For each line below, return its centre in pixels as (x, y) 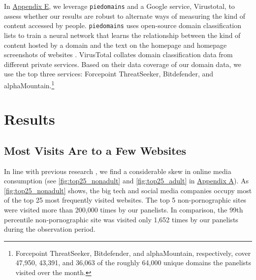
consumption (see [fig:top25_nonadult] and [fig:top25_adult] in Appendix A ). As (127, 181)
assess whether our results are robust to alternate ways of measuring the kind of (125, 16)
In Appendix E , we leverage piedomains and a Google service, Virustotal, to (119, 6)
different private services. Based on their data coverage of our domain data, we (123, 64)
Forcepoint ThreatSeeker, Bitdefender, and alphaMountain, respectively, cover (133, 253)
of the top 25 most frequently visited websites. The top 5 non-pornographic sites (125, 200)
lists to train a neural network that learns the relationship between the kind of (122, 35)
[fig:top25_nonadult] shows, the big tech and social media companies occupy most (128, 190)
